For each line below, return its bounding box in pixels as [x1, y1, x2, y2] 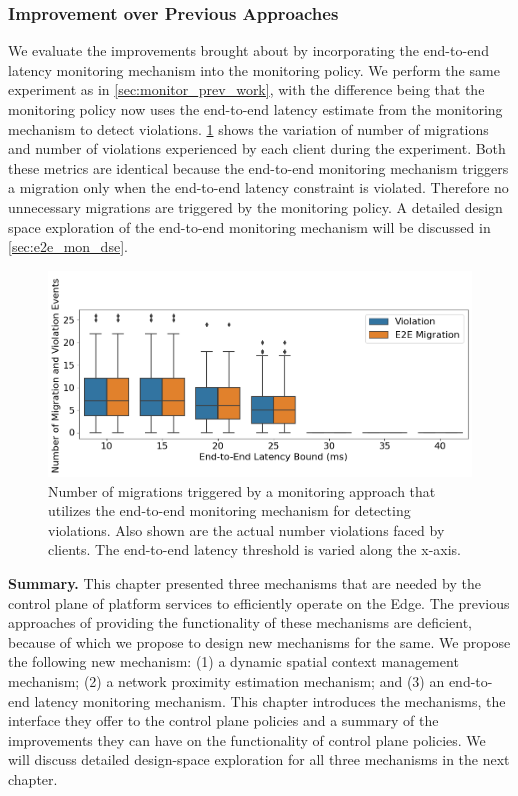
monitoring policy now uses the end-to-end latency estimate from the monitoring [8, 99, 503, 119]
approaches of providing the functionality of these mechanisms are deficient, [8, 612, 472, 633]
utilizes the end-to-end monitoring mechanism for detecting [48, 500, 411, 521]
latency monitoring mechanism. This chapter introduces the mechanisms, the [34, 690, 506, 711]
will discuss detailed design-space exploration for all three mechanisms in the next [8, 749, 510, 770]
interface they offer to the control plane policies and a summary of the [8, 710, 439, 731]
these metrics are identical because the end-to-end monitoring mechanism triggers [8, 157, 509, 178]
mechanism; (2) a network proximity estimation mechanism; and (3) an [8, 671, 445, 692]
